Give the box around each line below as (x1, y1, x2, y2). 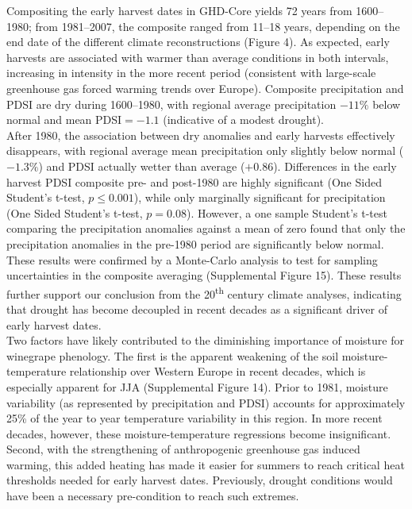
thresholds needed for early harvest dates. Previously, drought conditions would (6, 472, 393, 488)
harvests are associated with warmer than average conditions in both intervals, (6, 48, 389, 65)
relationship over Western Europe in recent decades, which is (69, 363, 366, 380)
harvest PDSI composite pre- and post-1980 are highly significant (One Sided (6, 173, 382, 190)
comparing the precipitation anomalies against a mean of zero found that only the (6, 220, 406, 237)
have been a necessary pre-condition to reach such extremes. (6, 488, 299, 504)
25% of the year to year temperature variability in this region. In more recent (6, 410, 383, 426)
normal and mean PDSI (6, 111, 122, 128)
